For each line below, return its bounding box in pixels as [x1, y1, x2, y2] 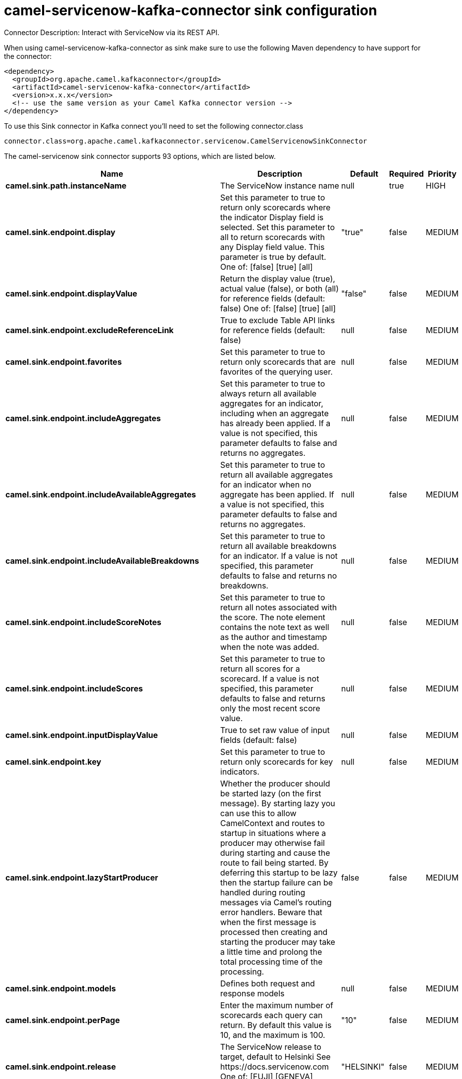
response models [220, 988, 285, 998]
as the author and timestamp [220, 632, 327, 642]
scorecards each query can [220, 1010, 323, 1020]
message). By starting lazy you [220, 798, 335, 808]
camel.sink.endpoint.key [5, 756, 102, 767]
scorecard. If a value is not [220, 673, 319, 684]
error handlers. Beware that [220, 907, 322, 917]
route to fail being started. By [220, 857, 329, 868]
